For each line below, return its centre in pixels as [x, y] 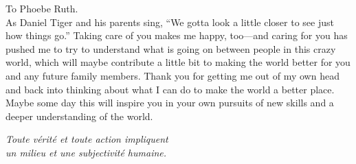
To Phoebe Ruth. [42, 8]
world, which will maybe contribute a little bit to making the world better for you [178, 62]
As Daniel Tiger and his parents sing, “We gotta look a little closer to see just [170, 22]
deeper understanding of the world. [79, 116]
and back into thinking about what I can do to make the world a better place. [170, 89]
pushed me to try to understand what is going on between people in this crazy [171, 48]
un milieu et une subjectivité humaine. [86, 152]
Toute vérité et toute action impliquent [87, 139]
